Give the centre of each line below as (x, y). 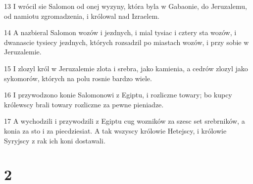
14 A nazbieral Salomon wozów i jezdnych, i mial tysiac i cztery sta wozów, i (120, 32)
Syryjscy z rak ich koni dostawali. (55, 140)
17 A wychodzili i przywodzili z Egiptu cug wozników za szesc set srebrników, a (125, 121)
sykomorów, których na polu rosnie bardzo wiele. (78, 78)
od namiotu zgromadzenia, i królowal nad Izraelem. (82, 16)
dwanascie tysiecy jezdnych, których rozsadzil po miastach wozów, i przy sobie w (126, 42)
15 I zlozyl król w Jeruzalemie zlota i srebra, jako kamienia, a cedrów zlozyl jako (126, 68)
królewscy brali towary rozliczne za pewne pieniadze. (84, 104)
